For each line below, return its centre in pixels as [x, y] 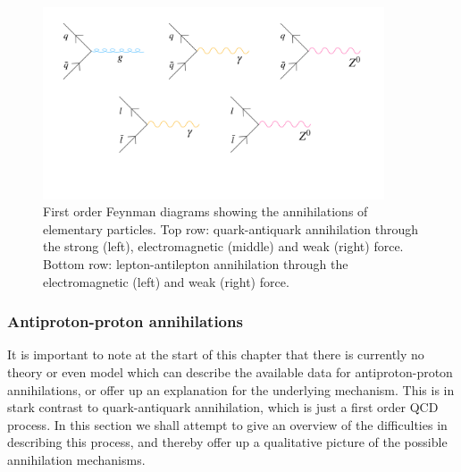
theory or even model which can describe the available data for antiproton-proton [230, 372]
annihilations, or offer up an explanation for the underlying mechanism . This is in [231, 389]
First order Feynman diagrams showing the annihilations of [205, 211]
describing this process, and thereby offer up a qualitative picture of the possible [227, 442]
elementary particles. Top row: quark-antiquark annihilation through [230, 228]
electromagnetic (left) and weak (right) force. [166, 281]
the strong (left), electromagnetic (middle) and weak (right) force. [223, 246]
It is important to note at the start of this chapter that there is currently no [216, 354]
